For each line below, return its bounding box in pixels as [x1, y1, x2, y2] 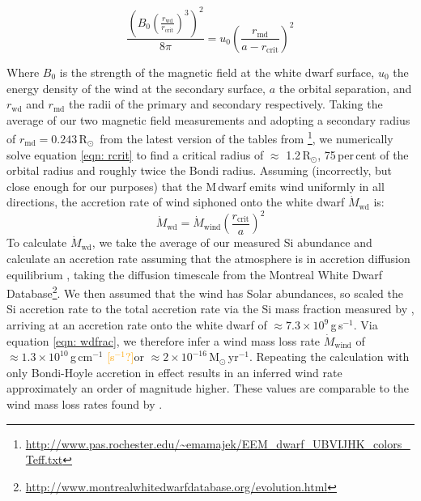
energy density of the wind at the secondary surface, [6, 79, 266, 96]
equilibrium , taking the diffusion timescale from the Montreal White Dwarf [6, 265, 383, 282]
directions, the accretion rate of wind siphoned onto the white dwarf [6, 193, 345, 210]
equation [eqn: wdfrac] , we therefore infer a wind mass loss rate [6, 332, 321, 349]
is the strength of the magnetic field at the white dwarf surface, [59, 63, 375, 80]
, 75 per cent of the [317, 146, 409, 163]
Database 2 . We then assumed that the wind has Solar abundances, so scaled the [6, 282, 404, 301]
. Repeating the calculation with [249, 348, 410, 365]
